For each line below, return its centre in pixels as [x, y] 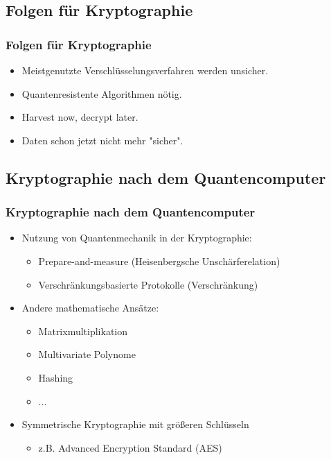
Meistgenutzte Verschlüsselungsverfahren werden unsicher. [145, 70]
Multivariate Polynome [87, 354]
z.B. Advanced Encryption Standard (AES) [130, 447]
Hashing [56, 377]
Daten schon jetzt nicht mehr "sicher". [102, 140]
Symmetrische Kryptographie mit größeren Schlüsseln [135, 424]
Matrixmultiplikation [83, 331]
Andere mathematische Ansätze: [90, 308]
